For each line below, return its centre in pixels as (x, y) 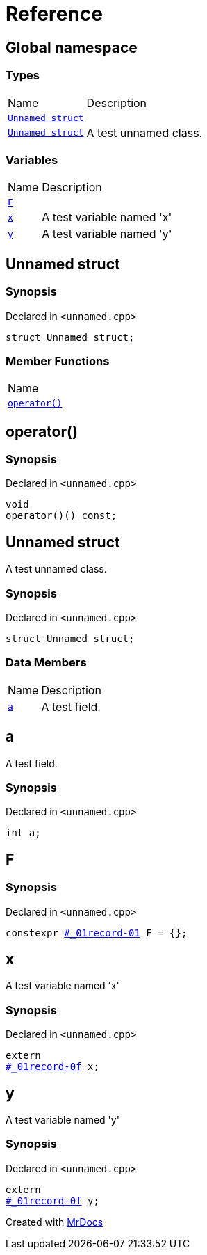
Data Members (46, 663)
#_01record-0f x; (52, 1067)
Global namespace (72, 47)
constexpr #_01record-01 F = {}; (97, 933)
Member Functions (58, 361)
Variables (32, 160)
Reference (54, 14)
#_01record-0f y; (52, 1200)
